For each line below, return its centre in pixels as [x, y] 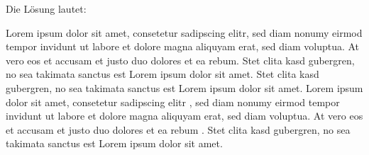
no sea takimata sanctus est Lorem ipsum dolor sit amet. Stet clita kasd [163, 74]
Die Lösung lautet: [46, 8]
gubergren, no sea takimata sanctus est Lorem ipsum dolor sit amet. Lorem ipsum [184, 87]
